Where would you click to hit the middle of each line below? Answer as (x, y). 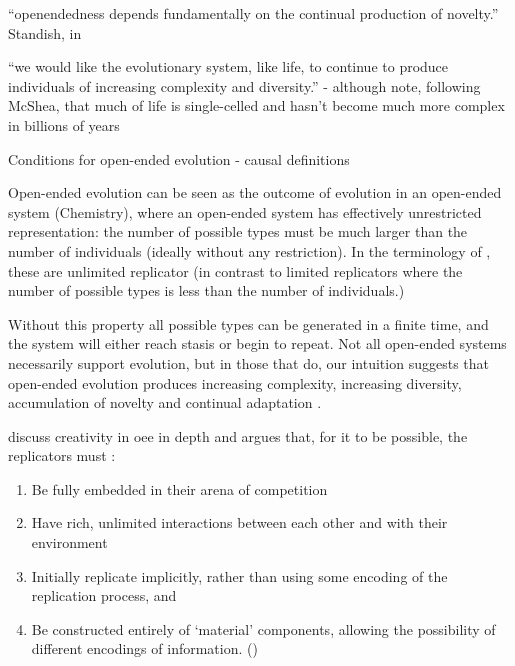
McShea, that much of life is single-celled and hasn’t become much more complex (256, 105)
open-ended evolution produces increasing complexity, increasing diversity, (235, 382)
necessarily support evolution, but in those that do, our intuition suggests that (248, 362)
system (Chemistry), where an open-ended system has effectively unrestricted (245, 211)
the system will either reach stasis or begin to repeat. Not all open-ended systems (257, 343)
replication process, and (104, 595)
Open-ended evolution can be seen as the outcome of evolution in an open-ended (255, 192)
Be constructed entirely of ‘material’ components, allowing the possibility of (263, 628)
